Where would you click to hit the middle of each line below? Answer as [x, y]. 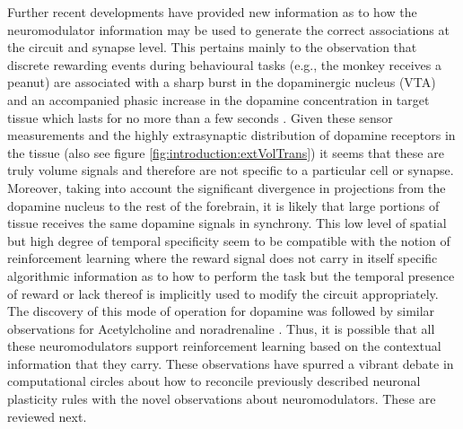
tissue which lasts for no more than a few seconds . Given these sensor [200, 117]
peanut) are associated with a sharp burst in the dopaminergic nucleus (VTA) [222, 82]
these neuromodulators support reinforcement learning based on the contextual [224, 346]
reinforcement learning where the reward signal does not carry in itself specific [223, 258]
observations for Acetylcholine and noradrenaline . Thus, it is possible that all [221, 328]
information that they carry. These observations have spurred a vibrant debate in [231, 363]
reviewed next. [47, 416]
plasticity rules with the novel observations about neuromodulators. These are [222, 399]
